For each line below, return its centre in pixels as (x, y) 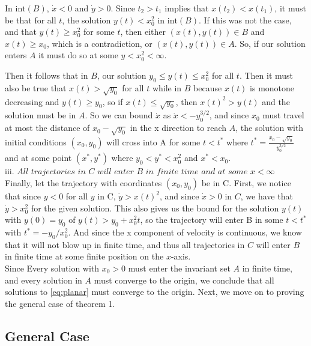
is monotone (272, 87)
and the (276, 101)
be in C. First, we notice (246, 183)
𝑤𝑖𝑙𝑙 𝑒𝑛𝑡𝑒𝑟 (116, 172)
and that (21, 32)
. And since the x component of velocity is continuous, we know (185, 232)
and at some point (38, 158)
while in (167, 87)
